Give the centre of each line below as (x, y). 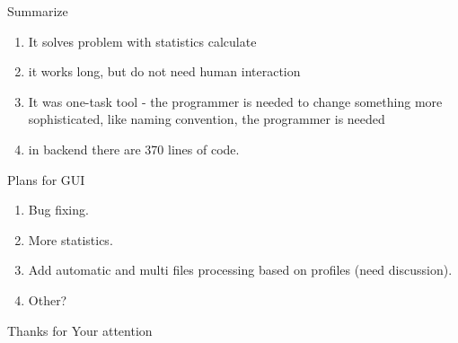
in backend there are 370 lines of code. (134, 149)
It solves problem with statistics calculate (142, 41)
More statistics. (70, 239)
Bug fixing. (58, 210)
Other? (48, 299)
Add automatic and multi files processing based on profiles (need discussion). (240, 270)
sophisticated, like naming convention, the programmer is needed (207, 119)
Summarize (38, 11)
